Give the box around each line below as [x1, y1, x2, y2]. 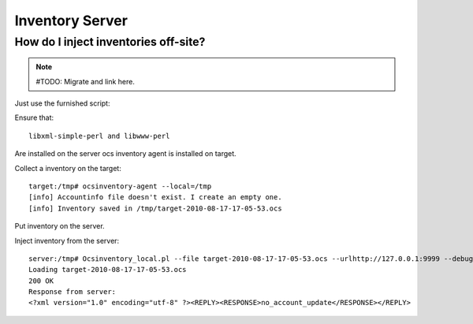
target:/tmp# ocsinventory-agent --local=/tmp [28, 181, 212, 191]
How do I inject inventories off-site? [14, 35, 206, 49]
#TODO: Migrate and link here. [35, 76, 136, 86]
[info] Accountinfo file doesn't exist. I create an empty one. [28, 193, 283, 202]
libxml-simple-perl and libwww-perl [28, 131, 170, 140]
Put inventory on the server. [14, 222, 106, 231]
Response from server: [28, 288, 117, 296]
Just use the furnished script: [14, 99, 110, 108]
